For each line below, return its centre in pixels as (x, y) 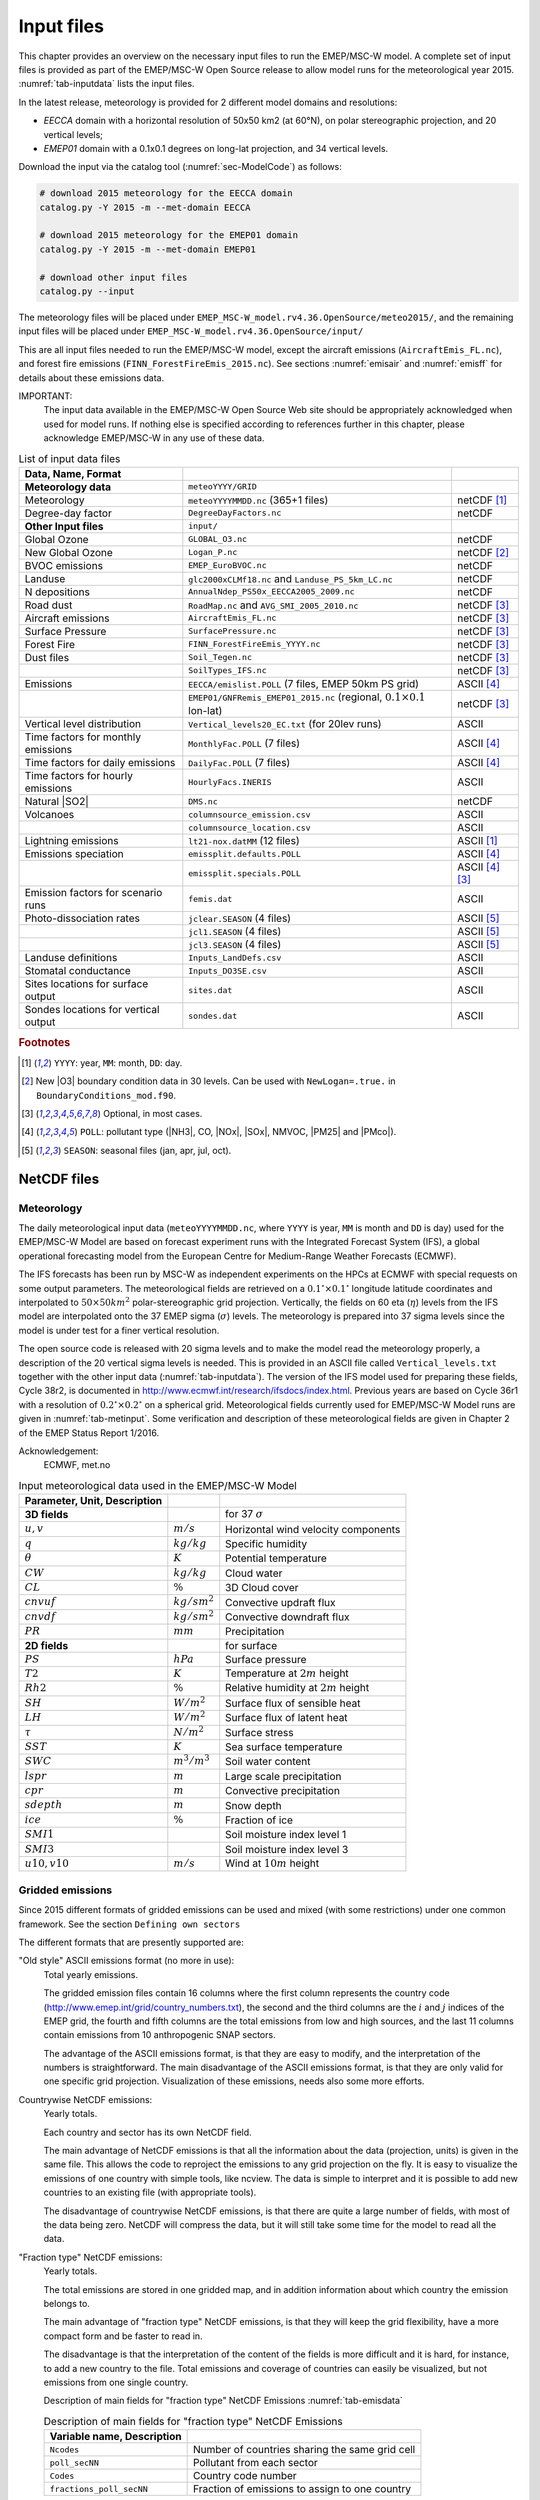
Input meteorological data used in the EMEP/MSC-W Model (157, 1485)
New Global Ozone (69, 552)
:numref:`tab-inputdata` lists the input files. (106, 84)
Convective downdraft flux (287, 1617)
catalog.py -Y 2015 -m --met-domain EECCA (145, 207)
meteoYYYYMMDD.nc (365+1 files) (258, 500)
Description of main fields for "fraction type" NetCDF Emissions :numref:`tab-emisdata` (223, 2401)
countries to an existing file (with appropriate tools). (150, 2192)
